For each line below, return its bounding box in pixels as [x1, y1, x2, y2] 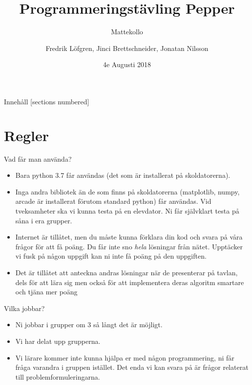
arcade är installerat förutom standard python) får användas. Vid [15, 196, 211, 206]
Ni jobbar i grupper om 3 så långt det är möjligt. [15, 319, 163, 330]
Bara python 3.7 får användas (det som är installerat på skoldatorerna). [15, 170, 231, 180]
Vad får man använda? [4, 153, 72, 164]
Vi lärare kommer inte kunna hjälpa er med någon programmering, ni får [15, 352, 234, 362]
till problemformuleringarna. [15, 371, 100, 382]
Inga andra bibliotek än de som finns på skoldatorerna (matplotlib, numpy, [15, 186, 240, 196]
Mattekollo [111, 26, 143, 37]
